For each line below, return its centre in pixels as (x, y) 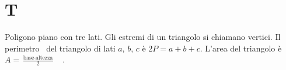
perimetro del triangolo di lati (60, 48)
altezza (44, 58)
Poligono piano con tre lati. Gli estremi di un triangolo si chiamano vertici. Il (143, 37)
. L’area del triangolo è (241, 48)
